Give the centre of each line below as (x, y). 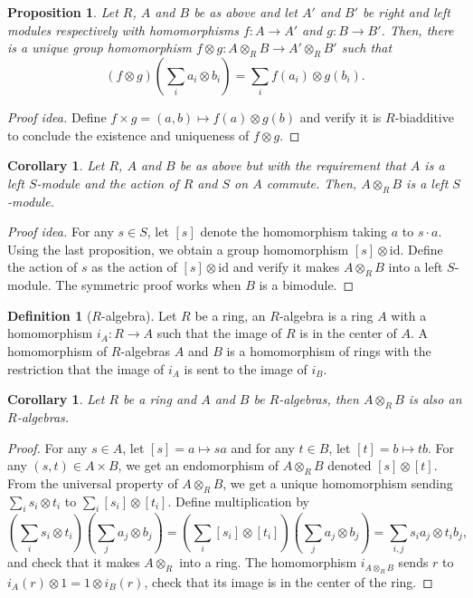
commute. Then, (312, 183)
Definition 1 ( (50, 315)
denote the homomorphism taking (294, 231)
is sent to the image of (246, 368)
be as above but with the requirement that (293, 165)
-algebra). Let (139, 315)
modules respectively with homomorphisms (123, 29)
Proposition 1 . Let (63, 12)
